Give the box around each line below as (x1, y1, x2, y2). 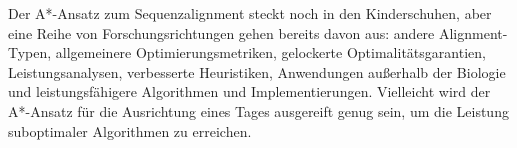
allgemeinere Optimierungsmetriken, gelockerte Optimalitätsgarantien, (55, 42, 486, 63)
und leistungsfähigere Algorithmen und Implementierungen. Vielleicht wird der (8, 81, 491, 102)
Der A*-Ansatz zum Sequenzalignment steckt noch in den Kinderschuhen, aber (8, 3, 492, 23)
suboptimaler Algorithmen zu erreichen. (8, 120, 252, 141)
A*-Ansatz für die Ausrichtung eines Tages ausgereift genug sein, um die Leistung (8, 100, 509, 121)
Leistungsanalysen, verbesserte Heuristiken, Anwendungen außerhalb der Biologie (8, 61, 506, 82)
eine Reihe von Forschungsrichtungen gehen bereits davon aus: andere (8, 22, 435, 43)
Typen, (8, 42, 52, 63)
